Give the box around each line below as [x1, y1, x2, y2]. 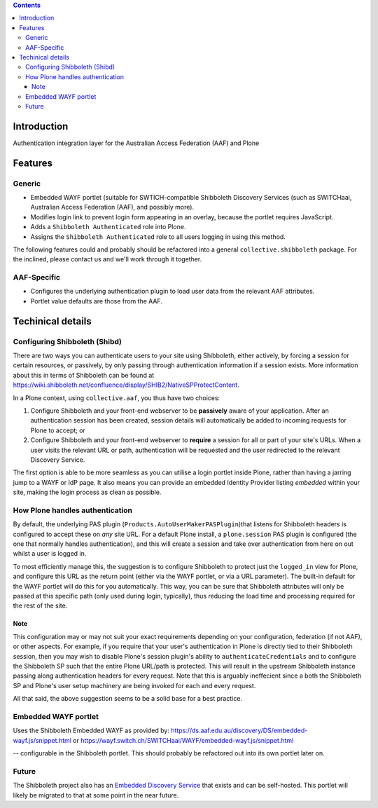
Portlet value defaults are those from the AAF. [30, 296, 162, 305]
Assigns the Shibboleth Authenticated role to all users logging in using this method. [30, 232, 286, 241]
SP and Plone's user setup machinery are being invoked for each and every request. [13, 681, 256, 690]
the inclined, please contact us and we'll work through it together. [13, 255, 202, 263]
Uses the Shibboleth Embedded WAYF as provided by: [13, 726, 169, 735]
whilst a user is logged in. [13, 549, 87, 558]
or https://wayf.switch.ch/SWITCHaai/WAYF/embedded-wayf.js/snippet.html [72, 736, 294, 744]
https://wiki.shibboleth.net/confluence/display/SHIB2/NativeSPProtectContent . [13, 381, 239, 389]
